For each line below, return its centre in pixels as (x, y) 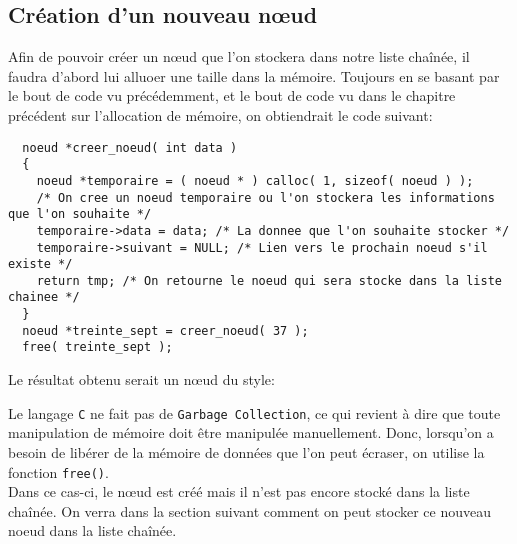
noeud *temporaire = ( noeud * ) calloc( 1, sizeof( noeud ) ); (255, 180)
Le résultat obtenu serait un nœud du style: (141, 379)
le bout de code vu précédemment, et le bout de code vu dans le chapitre (232, 95)
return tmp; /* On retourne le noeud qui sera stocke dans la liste (269, 280)
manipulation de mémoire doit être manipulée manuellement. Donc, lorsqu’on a (251, 432)
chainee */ (44, 297)
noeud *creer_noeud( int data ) (130, 147)
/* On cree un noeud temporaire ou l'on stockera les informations (265, 197)
